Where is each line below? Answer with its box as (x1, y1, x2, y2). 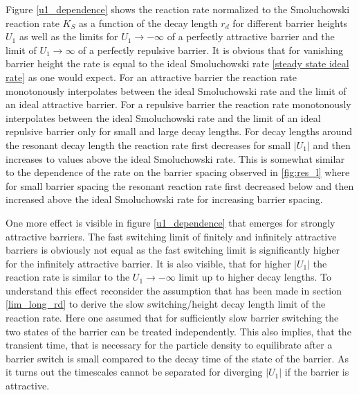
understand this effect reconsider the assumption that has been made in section (6, 283, 342, 297)
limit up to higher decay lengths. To (178, 270, 331, 284)
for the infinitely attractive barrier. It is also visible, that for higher (6, 256, 291, 270)
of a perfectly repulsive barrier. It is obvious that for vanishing (78, 42, 343, 57)
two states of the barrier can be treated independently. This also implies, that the (6, 324, 351, 338)
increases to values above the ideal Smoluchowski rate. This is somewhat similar (6, 151, 344, 166)
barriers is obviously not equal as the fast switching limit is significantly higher (6, 243, 340, 257)
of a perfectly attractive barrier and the (167, 29, 335, 44)
